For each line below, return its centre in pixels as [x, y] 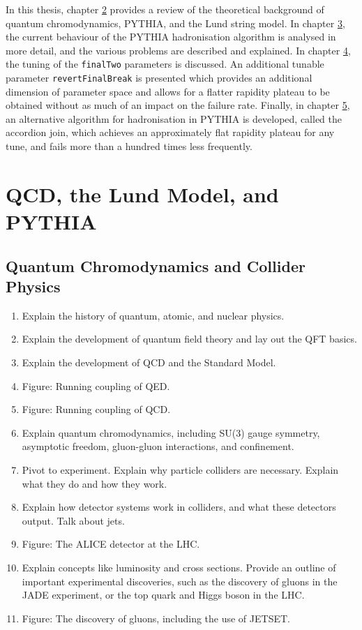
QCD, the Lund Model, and [142, 194]
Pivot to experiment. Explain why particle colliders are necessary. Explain [180, 469]
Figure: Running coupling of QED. [96, 385]
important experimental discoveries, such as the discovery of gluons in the [180, 581]
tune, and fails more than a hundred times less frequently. [129, 146]
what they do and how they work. [95, 483]
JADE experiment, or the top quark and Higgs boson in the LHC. [163, 595]
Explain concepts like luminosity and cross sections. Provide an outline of [179, 567]
